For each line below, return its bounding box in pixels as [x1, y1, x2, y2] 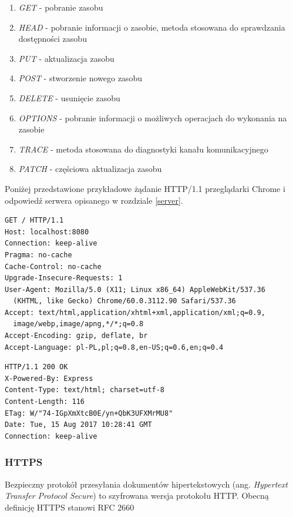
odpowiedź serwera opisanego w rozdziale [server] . [5, 194, 183, 206]
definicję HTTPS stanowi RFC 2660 [5, 501, 134, 513]
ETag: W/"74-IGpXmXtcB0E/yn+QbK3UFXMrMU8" [5, 409, 173, 417]
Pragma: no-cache [5, 250, 72, 259]
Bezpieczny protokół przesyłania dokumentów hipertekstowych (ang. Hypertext [5, 478, 288, 490]
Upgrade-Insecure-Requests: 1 [5, 274, 123, 283]
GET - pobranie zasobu [18, 1, 103, 13]
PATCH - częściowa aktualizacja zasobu [18, 163, 162, 175]
